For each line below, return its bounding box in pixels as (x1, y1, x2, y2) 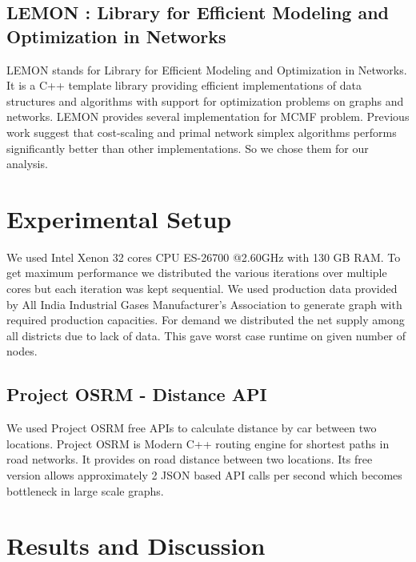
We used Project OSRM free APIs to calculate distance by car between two (6, 419, 377, 436)
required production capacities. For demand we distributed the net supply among (6, 311, 405, 328)
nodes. (6, 343, 38, 359)
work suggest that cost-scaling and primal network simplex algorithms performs (6, 123, 397, 140)
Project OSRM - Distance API (6, 382, 267, 407)
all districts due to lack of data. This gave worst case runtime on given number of (6, 327, 406, 343)
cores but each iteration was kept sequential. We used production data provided (6, 280, 398, 297)
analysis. (6, 155, 48, 172)
